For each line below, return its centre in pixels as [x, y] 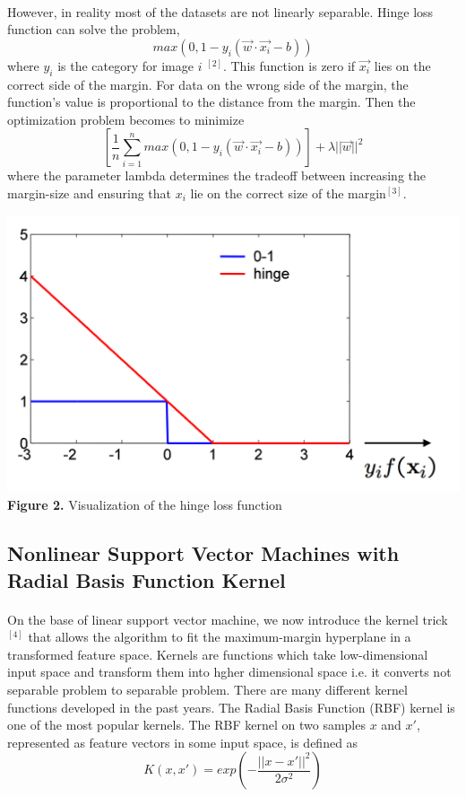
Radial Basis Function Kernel [147, 579]
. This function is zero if [289, 65]
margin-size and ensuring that [90, 193]
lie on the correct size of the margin [288, 193]
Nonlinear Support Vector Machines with [203, 553]
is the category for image [125, 65]
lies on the [402, 65]
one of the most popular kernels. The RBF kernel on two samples [186, 725]
